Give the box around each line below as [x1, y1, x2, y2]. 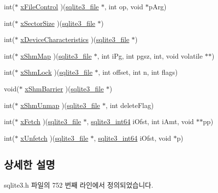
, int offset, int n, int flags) [98, 67, 178, 77]
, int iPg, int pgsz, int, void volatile [97, 50, 203, 61]
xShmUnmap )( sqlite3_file [20, 100, 100, 110]
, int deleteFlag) [106, 100, 154, 110]
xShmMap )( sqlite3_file [20, 50, 92, 61]
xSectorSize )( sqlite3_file [20, 18, 95, 28]
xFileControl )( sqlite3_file [20, 1, 99, 11]
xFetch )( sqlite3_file [20, 116, 81, 127]
